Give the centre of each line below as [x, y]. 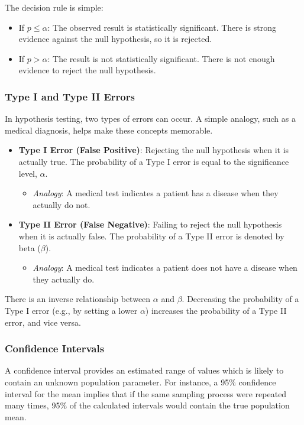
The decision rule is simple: [54, 7]
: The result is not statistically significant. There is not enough [161, 58]
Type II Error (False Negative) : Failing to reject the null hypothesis [150, 224]
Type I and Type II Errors [70, 96]
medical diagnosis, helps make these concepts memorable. [109, 130]
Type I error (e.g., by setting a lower [71, 310]
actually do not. [62, 204]
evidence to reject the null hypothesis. [87, 70]
